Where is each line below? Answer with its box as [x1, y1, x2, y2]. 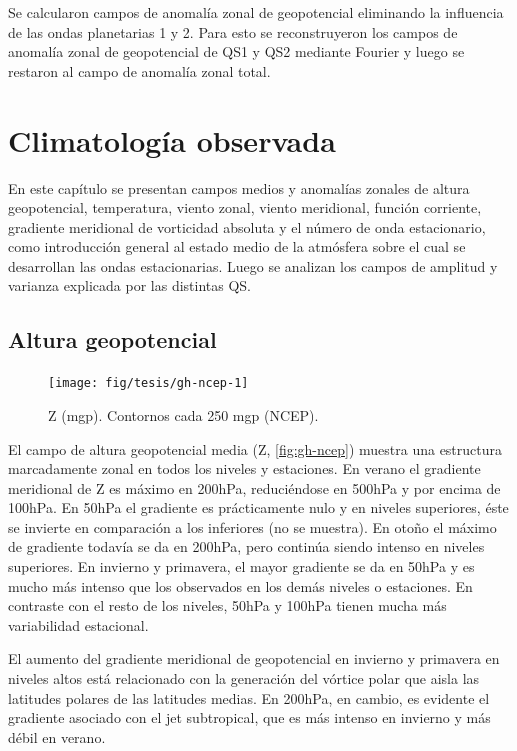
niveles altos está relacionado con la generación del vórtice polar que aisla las [8, 668, 480, 689]
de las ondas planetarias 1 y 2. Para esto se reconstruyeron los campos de [8, 21, 458, 42]
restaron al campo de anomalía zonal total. [8, 60, 271, 81]
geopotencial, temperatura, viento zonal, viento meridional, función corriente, [8, 197, 482, 218]
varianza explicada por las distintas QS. [8, 275, 251, 296]
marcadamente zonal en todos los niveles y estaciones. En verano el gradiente [8, 458, 481, 479]
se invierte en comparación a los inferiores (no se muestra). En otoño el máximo [8, 516, 497, 537]
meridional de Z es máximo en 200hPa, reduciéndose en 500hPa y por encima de [8, 477, 501, 498]
